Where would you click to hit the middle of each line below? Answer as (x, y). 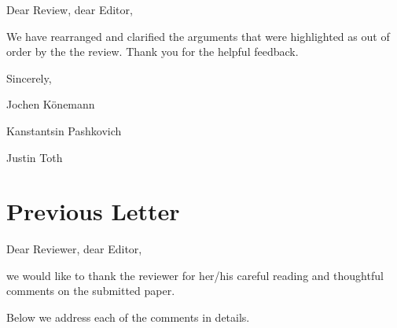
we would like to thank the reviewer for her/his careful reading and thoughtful (195, 275)
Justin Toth (35, 157)
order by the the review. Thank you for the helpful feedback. (153, 52)
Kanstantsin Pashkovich (64, 130)
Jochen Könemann (51, 104)
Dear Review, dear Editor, (70, 9)
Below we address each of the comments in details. (128, 317)
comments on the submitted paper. (91, 291)
